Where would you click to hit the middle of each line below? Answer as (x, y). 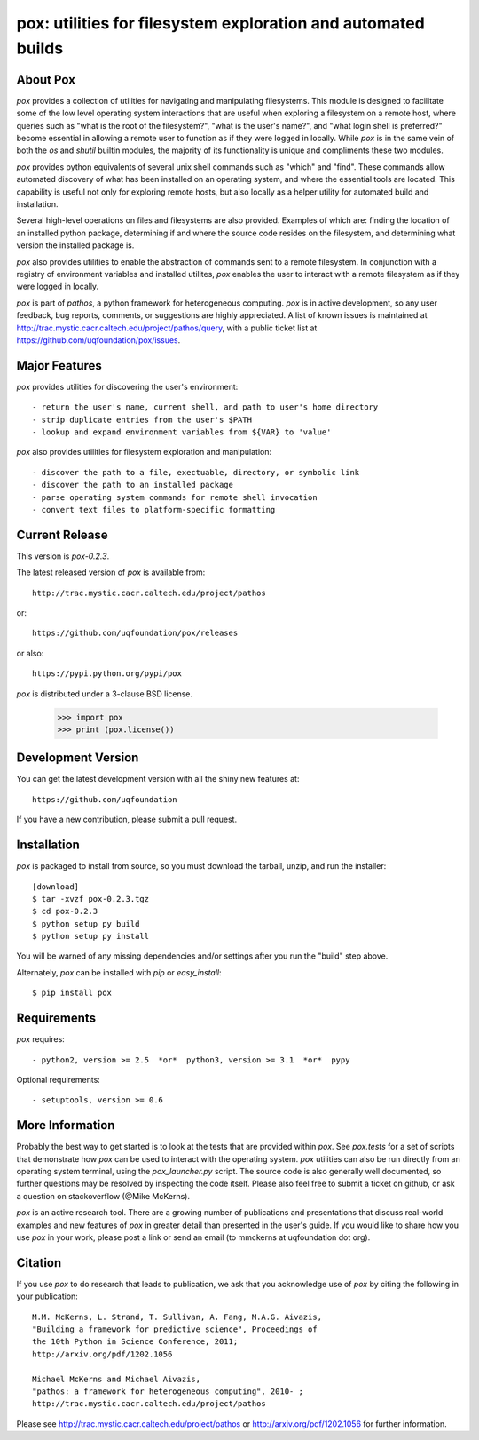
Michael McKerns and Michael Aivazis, (117, 1379)
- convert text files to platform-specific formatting (154, 509)
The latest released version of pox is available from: (111, 572)
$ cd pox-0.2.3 (65, 911)
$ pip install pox (72, 993)
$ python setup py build (86, 923)
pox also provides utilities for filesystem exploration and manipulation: (144, 452)
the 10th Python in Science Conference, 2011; (135, 1342)
